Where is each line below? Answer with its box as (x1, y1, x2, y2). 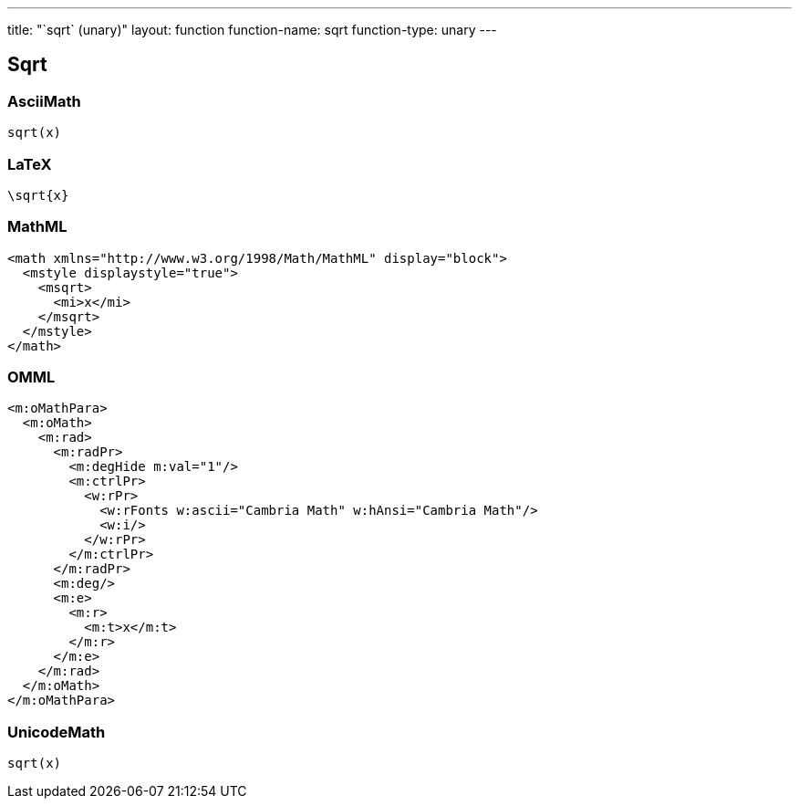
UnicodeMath (7, 722, 106, 741)
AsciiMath (7, 91, 81, 110)
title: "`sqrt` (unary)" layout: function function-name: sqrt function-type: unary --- (7, 22, 497, 37)
